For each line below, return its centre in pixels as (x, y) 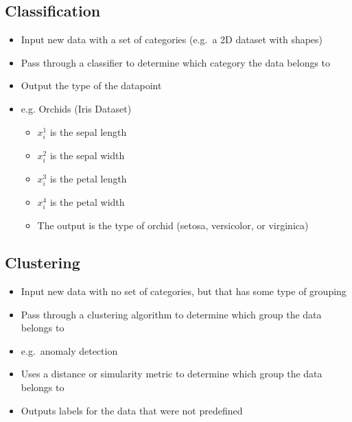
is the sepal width (87, 155)
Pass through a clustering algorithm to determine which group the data (171, 314)
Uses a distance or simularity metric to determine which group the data (172, 374)
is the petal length (88, 178)
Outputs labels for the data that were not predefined (132, 410)
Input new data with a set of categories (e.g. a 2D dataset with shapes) (172, 39)
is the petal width (87, 202)
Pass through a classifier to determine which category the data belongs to (176, 62)
